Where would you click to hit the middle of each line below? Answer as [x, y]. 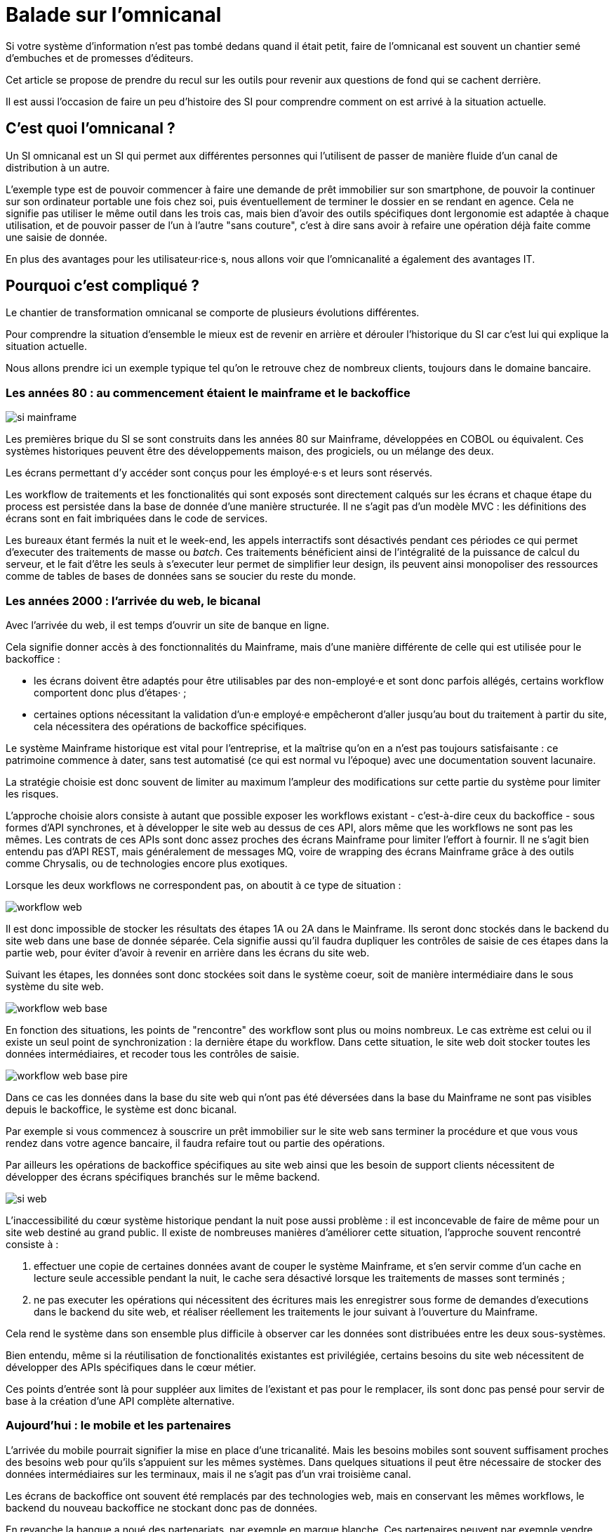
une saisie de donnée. [56, 237]
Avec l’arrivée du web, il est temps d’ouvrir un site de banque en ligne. [168, 625]
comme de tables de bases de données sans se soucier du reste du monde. [181, 576]
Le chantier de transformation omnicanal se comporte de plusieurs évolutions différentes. [213, 313]
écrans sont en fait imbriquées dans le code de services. [137, 519]
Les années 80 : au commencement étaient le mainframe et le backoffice [208, 392]
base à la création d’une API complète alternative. [120, 1401]
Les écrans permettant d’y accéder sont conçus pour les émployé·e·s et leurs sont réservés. [219, 473]
